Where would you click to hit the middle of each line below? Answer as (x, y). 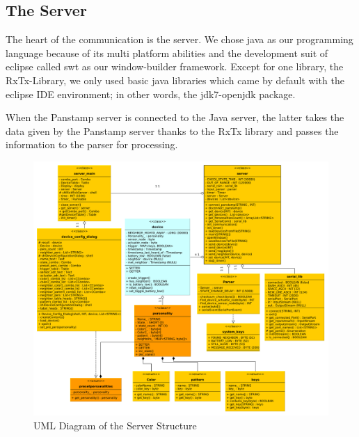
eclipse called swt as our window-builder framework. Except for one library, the (175, 66)
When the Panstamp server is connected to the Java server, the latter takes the (175, 117)
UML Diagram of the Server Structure (115, 425)
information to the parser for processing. (92, 144)
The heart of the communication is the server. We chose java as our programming (179, 39)
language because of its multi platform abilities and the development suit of (167, 53)
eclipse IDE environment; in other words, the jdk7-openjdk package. (151, 94)
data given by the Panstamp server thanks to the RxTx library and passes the (172, 130)
